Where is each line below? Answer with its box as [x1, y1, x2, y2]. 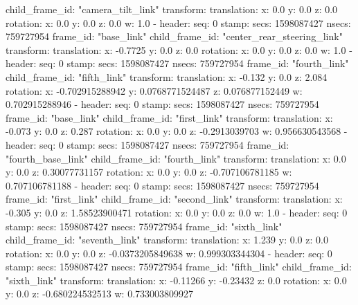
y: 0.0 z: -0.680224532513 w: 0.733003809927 [6, 286, 194, 301]
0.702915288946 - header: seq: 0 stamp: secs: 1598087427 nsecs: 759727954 [6, 97, 319, 111]
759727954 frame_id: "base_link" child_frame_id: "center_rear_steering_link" [6, 29, 343, 44]
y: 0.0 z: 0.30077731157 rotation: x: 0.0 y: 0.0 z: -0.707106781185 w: [6, 165, 292, 179]
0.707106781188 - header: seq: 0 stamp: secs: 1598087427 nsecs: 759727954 [6, 178, 319, 192]
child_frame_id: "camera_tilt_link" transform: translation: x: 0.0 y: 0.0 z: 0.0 [6, 2, 338, 16]
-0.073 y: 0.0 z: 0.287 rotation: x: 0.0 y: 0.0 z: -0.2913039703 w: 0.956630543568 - [6, 124, 348, 138]
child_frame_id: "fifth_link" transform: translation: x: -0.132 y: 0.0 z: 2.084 [6, 69, 328, 84]
